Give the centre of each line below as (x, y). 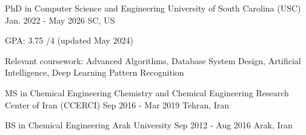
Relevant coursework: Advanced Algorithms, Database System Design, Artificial (153, 60)
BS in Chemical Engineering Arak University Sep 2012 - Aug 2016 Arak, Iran (149, 125)
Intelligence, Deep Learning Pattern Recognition (95, 72)
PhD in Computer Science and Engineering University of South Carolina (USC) (153, 8)
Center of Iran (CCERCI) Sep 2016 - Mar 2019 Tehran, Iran (117, 104)
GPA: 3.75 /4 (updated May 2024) (69, 40)
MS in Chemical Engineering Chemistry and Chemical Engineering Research (147, 92)
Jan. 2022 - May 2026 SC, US (60, 20)
